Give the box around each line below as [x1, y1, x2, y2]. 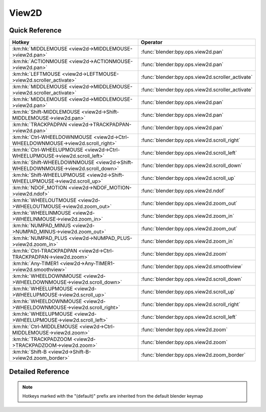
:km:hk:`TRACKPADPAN [12, 121, 67, 128]
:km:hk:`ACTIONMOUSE [12, 58, 68, 65]
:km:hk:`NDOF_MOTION [12, 184, 67, 191]
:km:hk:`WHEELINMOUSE [12, 209, 71, 216]
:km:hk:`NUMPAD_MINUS [12, 222, 71, 229]
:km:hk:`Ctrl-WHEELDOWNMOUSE [12, 134, 93, 140]
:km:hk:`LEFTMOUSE [12, 70, 61, 77]
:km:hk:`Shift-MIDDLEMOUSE [12, 108, 81, 115]
